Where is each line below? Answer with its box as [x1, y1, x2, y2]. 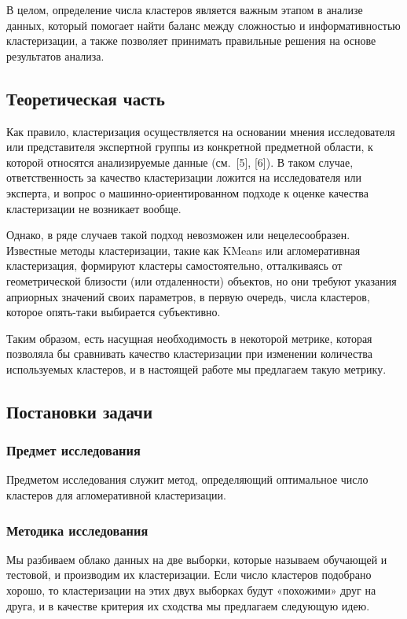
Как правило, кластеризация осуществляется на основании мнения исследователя [6, 123, 395, 139]
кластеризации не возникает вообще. [6, 200, 181, 216]
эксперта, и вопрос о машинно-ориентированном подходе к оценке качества [6, 184, 368, 201]
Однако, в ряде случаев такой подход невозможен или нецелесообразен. [6, 227, 350, 243]
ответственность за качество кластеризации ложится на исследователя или [6, 169, 361, 186]
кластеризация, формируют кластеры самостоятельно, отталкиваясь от [6, 257, 343, 274]
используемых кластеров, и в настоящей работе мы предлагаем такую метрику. [6, 360, 387, 377]
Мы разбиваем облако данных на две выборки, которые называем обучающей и [6, 551, 387, 567]
